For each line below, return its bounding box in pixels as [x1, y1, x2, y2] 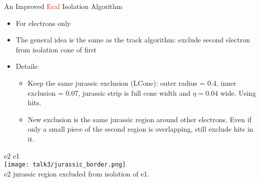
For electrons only [15, 17, 71, 28]
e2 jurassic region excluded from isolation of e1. [4, 168, 149, 179]
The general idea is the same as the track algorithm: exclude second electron [15, 34, 250, 45]
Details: [15, 61, 39, 71]
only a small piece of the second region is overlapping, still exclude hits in [27, 124, 253, 134]
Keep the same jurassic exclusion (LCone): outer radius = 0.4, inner [27, 77, 236, 88]
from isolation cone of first [15, 44, 97, 54]
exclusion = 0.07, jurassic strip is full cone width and [27, 87, 190, 98]
